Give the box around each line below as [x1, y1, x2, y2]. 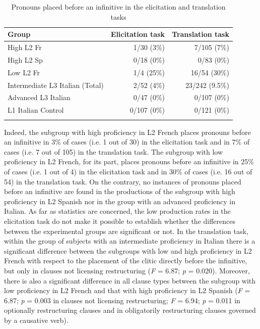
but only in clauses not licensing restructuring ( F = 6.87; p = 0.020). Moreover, [4, 265, 250, 275]
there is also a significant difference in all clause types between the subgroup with [4, 275, 256, 286]
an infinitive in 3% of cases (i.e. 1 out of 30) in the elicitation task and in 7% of [4, 136, 250, 147]
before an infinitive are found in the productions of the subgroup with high [4, 186, 235, 197]
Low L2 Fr [8, 67, 40, 77]
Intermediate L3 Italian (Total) [8, 79, 104, 90]
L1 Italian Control [8, 105, 64, 115]
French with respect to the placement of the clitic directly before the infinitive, [4, 255, 247, 266]
